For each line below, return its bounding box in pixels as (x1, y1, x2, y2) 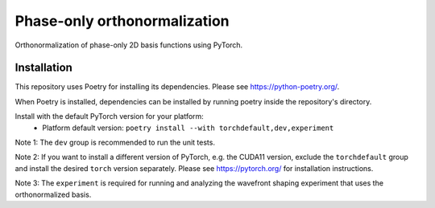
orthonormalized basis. (14, 190, 92, 199)
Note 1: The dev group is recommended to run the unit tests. (14, 137, 215, 148)
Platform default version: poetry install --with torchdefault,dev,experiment (42, 123, 334, 133)
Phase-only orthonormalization (14, 12, 230, 30)
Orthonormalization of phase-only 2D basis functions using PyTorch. (14, 40, 243, 50)
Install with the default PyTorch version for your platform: (14, 112, 205, 121)
